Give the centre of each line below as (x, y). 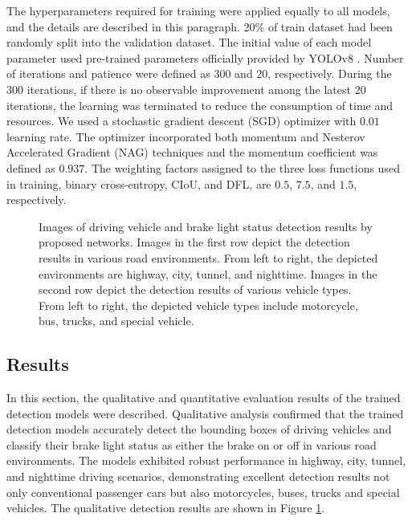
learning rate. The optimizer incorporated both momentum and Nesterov (186, 136)
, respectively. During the (330, 73)
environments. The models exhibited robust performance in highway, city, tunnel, (206, 460)
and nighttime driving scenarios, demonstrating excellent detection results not (198, 476)
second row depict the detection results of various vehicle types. (195, 289)
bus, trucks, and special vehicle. (116, 321)
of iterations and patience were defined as (108, 73)
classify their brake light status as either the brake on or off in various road (192, 444)
